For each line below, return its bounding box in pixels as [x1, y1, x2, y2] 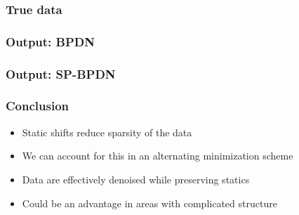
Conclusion [6, 97, 69, 115]
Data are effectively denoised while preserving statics [22, 171, 250, 186]
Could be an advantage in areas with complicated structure [22, 195, 277, 210]
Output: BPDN [6, 32, 95, 50]
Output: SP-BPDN [6, 65, 116, 82]
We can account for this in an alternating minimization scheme [22, 148, 293, 163]
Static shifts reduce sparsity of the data [22, 124, 192, 139]
